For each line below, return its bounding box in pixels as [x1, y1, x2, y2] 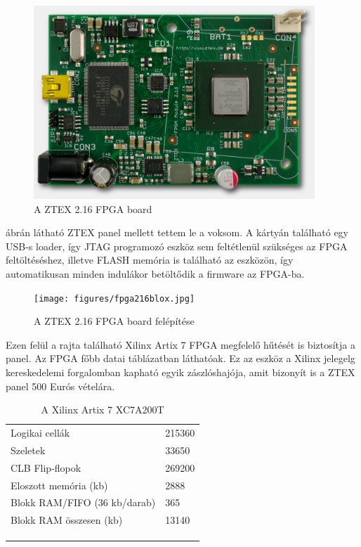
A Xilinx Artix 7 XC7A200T [41, 402, 164, 417]
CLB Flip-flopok [11, 460, 81, 475]
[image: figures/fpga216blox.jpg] [34, 293, 195, 304]
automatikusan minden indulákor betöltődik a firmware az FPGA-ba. [6, 266, 305, 281]
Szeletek [11, 442, 46, 457]
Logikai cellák [11, 425, 70, 440]
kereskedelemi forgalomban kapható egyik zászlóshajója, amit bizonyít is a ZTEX [6, 365, 355, 379]
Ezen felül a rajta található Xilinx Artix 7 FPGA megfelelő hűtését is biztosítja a [6, 337, 356, 352]
